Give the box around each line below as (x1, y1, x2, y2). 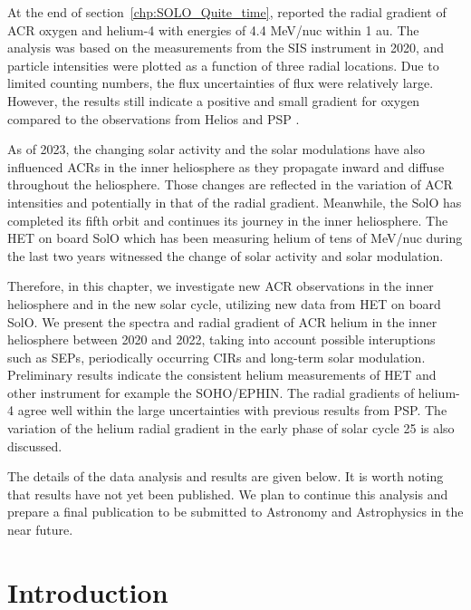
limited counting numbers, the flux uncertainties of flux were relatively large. (7, 73, 434, 92)
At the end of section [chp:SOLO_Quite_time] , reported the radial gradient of (7, 3, 447, 21)
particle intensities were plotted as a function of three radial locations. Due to (7, 55, 439, 74)
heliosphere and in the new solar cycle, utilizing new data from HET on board (7, 294, 441, 313)
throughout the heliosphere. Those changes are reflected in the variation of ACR (7, 175, 453, 194)
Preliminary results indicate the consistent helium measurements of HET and (7, 365, 437, 384)
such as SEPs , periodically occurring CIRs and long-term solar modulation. (7, 347, 426, 366)
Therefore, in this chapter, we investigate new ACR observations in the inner (7, 276, 434, 295)
